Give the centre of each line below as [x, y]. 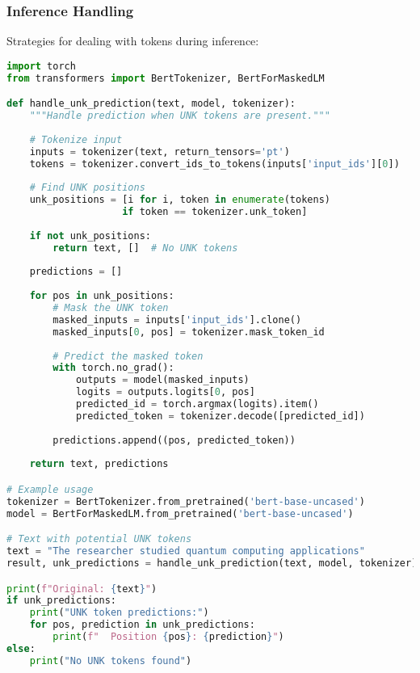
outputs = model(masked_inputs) [162, 380]
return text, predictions [99, 464]
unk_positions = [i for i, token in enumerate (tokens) [180, 200]
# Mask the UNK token [111, 308]
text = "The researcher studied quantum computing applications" [186, 551]
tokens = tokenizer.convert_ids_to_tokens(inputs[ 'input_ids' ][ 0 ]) [214, 164]
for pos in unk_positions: [102, 296]
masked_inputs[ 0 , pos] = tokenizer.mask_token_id [189, 332]
